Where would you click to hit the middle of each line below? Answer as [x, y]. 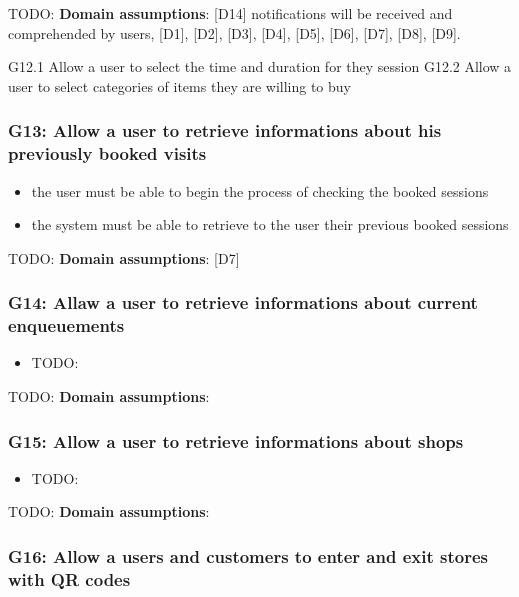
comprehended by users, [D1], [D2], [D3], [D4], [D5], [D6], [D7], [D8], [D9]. [234, 32]
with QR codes [69, 578]
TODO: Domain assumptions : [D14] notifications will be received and [230, 13]
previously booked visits [107, 153]
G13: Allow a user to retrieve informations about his [225, 130]
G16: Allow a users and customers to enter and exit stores [248, 555]
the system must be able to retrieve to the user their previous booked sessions [270, 224]
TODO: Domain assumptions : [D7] [124, 257]
